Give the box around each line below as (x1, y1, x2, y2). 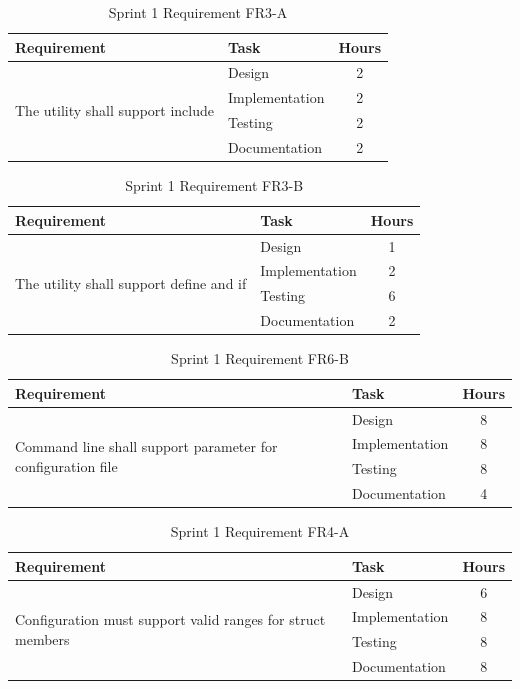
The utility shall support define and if (15, 272, 247, 293)
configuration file (15, 455, 118, 476)
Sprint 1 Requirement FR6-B (171, 348, 349, 369)
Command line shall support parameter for (15, 436, 278, 457)
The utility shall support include (15, 99, 214, 120)
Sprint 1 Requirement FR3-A (108, 2, 288, 22)
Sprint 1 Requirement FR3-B (125, 175, 304, 196)
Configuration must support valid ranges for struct (15, 609, 326, 630)
